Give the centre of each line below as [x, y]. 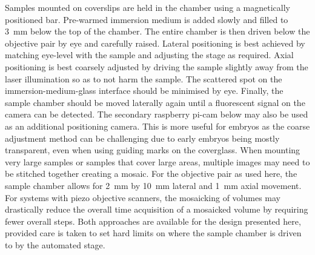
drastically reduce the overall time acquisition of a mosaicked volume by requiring [157, 209]
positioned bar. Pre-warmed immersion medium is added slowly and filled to [147, 19]
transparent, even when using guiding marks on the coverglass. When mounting [153, 150]
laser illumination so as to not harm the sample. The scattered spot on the [144, 78]
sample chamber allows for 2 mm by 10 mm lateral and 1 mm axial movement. [153, 185]
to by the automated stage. [55, 244]
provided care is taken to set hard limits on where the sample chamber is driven [153, 233]
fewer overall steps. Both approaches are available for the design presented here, [153, 221]
